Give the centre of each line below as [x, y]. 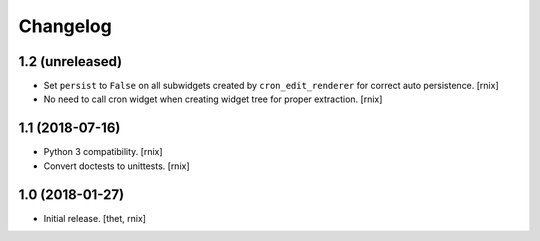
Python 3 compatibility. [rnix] [103, 152]
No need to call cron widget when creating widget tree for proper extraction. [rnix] [213, 99]
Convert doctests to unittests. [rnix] [116, 166]
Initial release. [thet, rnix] [95, 218]
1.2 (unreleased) [70, 61]
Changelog [65, 26]
